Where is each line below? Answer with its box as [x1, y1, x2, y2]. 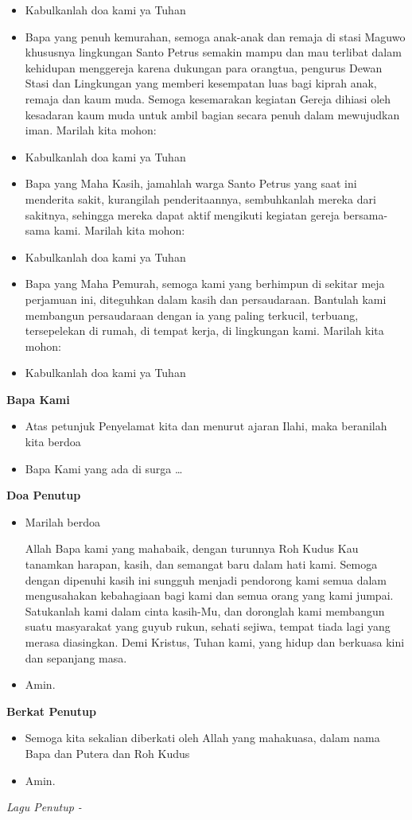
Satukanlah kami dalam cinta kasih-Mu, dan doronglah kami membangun [25, 602, 385, 619]
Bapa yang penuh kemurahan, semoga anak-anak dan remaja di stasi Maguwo [25, 28, 406, 45]
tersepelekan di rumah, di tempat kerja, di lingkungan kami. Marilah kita [25, 322, 384, 339]
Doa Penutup [6, 487, 81, 503]
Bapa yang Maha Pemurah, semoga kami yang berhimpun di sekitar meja [25, 275, 385, 292]
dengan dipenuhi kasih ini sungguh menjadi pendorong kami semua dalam [25, 571, 387, 588]
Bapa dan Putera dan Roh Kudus [25, 744, 190, 761]
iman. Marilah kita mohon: [25, 122, 157, 138]
